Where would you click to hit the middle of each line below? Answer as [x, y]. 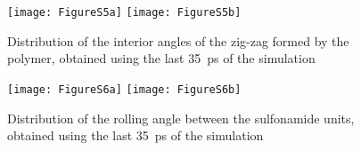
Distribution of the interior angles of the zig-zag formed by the [178, 40]
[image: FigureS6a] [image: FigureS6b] [124, 89]
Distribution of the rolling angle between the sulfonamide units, [181, 118]
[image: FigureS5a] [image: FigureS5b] [124, 12]
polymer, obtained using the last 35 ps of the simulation [161, 58]
